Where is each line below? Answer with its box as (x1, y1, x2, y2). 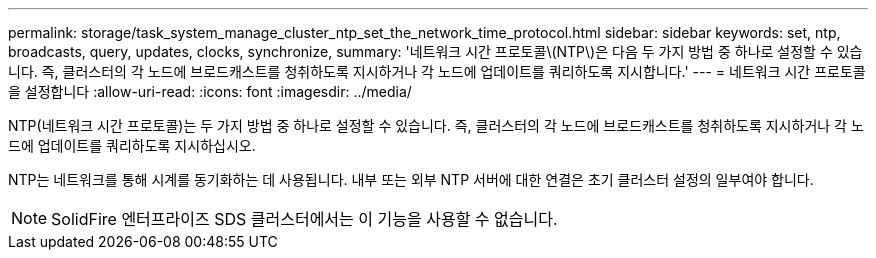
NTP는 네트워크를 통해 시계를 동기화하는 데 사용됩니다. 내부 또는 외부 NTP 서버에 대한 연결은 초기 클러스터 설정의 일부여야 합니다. (8, 171, 814, 188)
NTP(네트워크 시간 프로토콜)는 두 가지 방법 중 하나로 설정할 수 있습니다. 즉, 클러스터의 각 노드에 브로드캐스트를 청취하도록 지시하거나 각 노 (8, 117, 864, 134)
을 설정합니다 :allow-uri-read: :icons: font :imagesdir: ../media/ (8, 83, 412, 100)
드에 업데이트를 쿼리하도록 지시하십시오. (8, 137, 256, 154)
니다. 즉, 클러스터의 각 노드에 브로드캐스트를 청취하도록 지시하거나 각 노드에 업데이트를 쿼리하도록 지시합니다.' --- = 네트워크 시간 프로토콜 (8, 63, 866, 80)
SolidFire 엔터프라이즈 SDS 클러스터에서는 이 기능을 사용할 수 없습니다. (51, 209, 558, 229)
